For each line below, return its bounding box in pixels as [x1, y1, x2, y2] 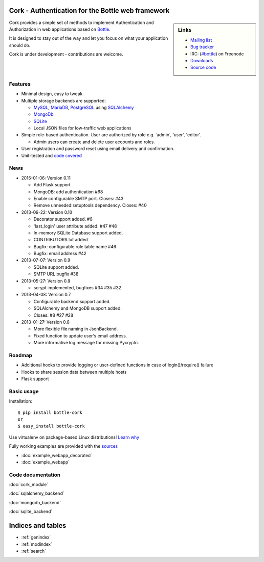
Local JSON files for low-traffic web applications [33, 125, 132, 131]
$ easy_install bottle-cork [18, 423, 85, 429]
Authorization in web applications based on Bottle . [9, 26, 110, 32]
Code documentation [9, 471, 61, 478]
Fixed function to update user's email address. [33, 332, 127, 338]
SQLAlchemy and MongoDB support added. [33, 306, 122, 311]
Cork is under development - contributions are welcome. [9, 51, 123, 57]
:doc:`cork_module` [9, 482, 48, 487]
